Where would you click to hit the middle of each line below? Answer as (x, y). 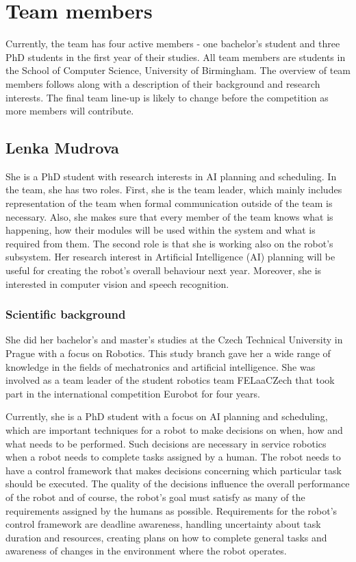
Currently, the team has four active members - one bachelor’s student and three (173, 44)
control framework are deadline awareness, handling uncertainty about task (163, 524)
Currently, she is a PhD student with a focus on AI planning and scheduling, (167, 416)
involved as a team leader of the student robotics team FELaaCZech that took (170, 380)
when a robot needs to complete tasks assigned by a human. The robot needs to (173, 457)
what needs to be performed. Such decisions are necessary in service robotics (166, 443)
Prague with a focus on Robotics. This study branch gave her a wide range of (168, 353)
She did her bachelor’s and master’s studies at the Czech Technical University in (174, 340)
